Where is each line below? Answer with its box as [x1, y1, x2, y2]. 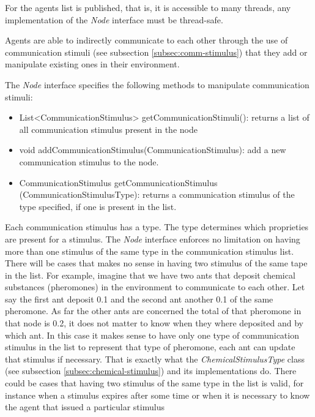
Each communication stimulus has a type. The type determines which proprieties [5, 220, 309, 233]
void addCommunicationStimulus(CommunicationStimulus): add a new [19, 143, 286, 156]
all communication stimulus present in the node [19, 122, 198, 135]
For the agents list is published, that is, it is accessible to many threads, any [5, 1, 291, 13]
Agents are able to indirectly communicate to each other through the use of [5, 34, 288, 47]
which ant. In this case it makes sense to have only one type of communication [5, 328, 299, 341]
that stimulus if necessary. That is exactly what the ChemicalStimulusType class [5, 352, 305, 365]
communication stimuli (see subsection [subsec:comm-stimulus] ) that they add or [5, 45, 308, 58]
